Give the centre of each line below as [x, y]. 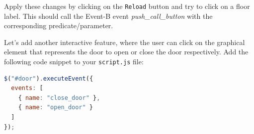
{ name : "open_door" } [56, 108]
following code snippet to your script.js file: [74, 62]
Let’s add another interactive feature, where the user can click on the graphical [125, 42]
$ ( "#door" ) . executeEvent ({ [49, 78]
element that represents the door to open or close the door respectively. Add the [126, 52]
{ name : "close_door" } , [59, 98]
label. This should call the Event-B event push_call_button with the [108, 16]
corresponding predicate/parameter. [59, 25]
